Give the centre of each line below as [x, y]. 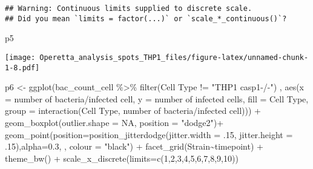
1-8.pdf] [22, 68]
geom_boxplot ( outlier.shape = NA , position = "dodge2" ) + [114, 122]
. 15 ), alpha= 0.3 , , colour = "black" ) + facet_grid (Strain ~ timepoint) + [134, 146]
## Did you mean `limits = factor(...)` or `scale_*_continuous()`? [146, 18]
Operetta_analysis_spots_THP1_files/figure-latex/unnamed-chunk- [174, 57]
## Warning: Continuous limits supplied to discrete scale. [129, 8]
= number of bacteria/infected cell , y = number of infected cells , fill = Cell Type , [157, 98]
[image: [20, 57]
